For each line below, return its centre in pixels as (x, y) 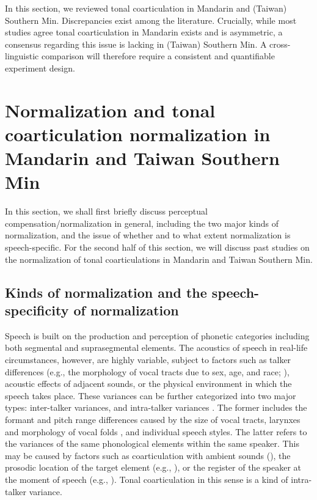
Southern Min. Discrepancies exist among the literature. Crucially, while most (151, 20)
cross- (280, 44)
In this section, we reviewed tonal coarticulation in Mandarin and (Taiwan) (146, 8)
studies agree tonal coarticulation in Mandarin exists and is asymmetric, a (144, 32)
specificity (37, 310)
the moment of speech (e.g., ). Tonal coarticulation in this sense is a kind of (147, 479)
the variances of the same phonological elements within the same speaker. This (152, 443)
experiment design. (40, 68)
